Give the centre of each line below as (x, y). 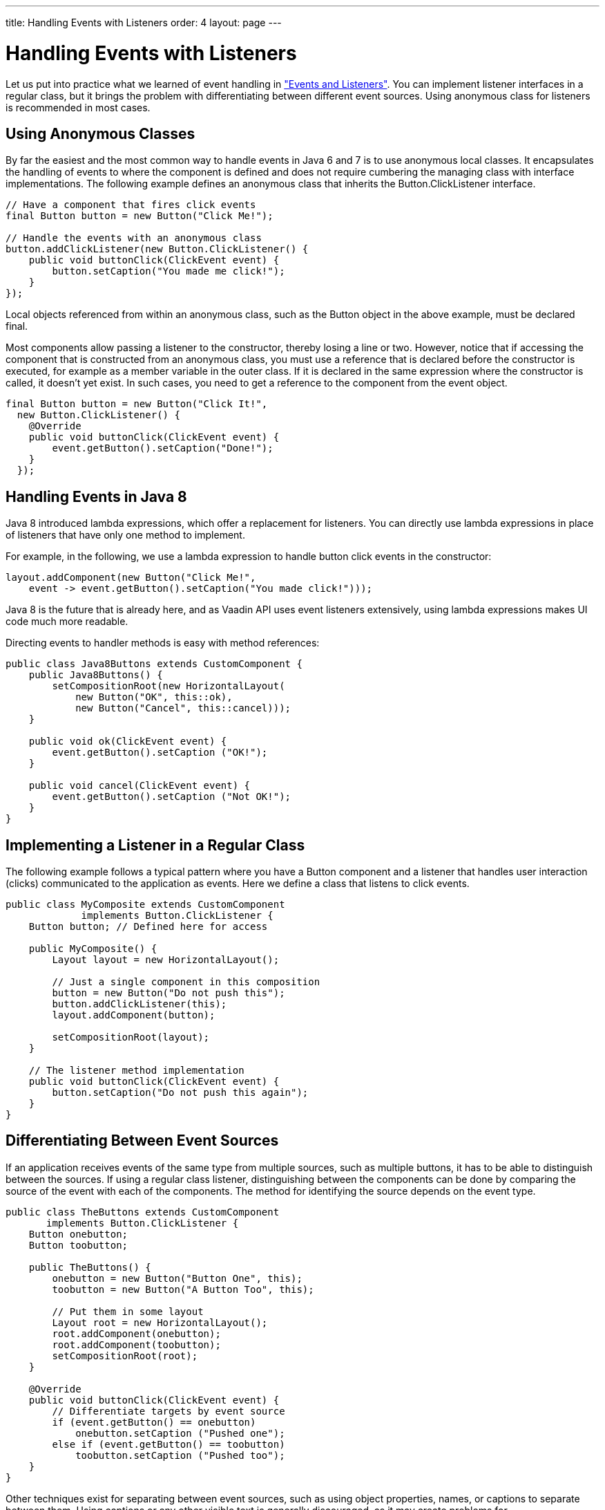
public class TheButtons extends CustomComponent (143, 1212)
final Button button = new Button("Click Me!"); (140, 216)
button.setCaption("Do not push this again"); (180, 1093)
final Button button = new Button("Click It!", (137, 404)
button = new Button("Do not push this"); (169, 993)
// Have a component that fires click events (131, 205)
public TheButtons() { (90, 1267)
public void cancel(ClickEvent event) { (140, 786)
